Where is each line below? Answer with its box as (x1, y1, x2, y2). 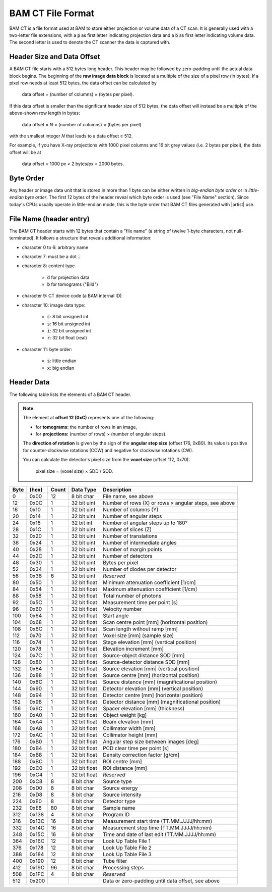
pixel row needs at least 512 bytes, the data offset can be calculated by (9, 80, 157, 86)
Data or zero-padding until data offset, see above (102, 877, 220, 884)
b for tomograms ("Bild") (47, 281, 98, 287)
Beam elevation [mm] (102, 718, 154, 725)
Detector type (102, 798, 136, 805)
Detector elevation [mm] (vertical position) (102, 685, 203, 692)
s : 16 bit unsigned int (47, 321, 91, 327)
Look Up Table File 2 (102, 844, 152, 851)
